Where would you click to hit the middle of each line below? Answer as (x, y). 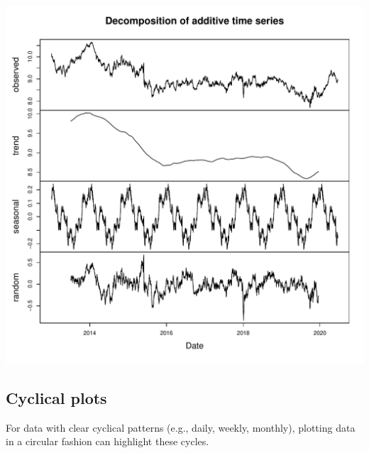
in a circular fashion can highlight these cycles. (108, 441)
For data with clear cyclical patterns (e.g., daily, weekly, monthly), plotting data (181, 427)
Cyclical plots (56, 397)
